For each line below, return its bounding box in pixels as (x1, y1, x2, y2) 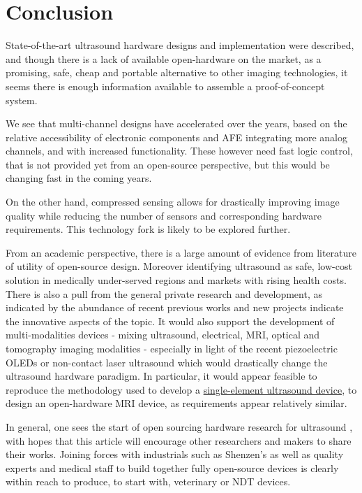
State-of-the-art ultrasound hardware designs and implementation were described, (6, 38, 354, 52)
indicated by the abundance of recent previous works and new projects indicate (6, 300, 344, 315)
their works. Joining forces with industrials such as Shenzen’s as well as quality (6, 447, 344, 462)
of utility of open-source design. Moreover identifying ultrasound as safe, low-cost (6, 259, 352, 273)
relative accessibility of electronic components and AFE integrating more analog (6, 129, 347, 144)
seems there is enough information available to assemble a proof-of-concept (6, 78, 325, 93)
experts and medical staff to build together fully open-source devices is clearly (6, 460, 339, 475)
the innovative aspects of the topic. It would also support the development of (6, 313, 335, 328)
